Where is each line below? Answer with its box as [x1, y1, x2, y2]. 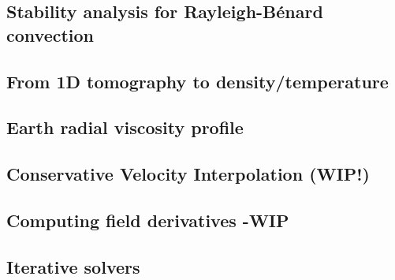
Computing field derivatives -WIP [6, 207, 289, 232]
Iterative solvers [6, 254, 140, 278]
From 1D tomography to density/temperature [6, 69, 389, 93]
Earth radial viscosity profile [6, 115, 244, 140]
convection [6, 22, 95, 47]
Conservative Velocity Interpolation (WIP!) [6, 162, 370, 186]
